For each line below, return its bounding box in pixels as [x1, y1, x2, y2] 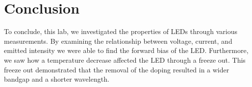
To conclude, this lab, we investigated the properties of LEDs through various [4, 26, 237, 36]
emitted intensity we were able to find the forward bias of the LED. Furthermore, [4, 45, 249, 55]
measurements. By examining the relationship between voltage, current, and [4, 35, 232, 46]
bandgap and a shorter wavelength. [4, 74, 109, 84]
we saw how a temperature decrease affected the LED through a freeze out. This [4, 54, 246, 65]
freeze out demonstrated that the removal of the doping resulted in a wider [4, 64, 229, 74]
